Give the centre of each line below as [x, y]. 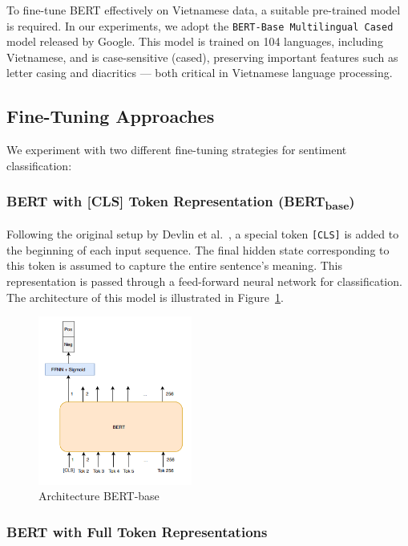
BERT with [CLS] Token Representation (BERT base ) [181, 202]
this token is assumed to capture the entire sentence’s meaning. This [175, 265]
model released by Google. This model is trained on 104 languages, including [195, 41]
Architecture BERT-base [99, 496]
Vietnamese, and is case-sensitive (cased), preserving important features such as [202, 57]
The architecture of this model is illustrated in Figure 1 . [145, 297]
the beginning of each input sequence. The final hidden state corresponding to [198, 249]
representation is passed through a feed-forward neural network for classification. [204, 281]
